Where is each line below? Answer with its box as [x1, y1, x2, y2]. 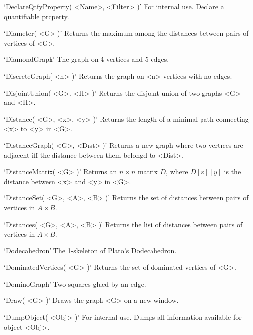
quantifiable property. [4, 11, 69, 21]
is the [224, 166, 241, 177]
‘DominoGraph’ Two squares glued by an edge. [4, 278, 146, 288]
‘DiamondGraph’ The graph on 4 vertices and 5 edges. [4, 54, 169, 64]
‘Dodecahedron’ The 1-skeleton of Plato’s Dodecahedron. [4, 245, 177, 255]
